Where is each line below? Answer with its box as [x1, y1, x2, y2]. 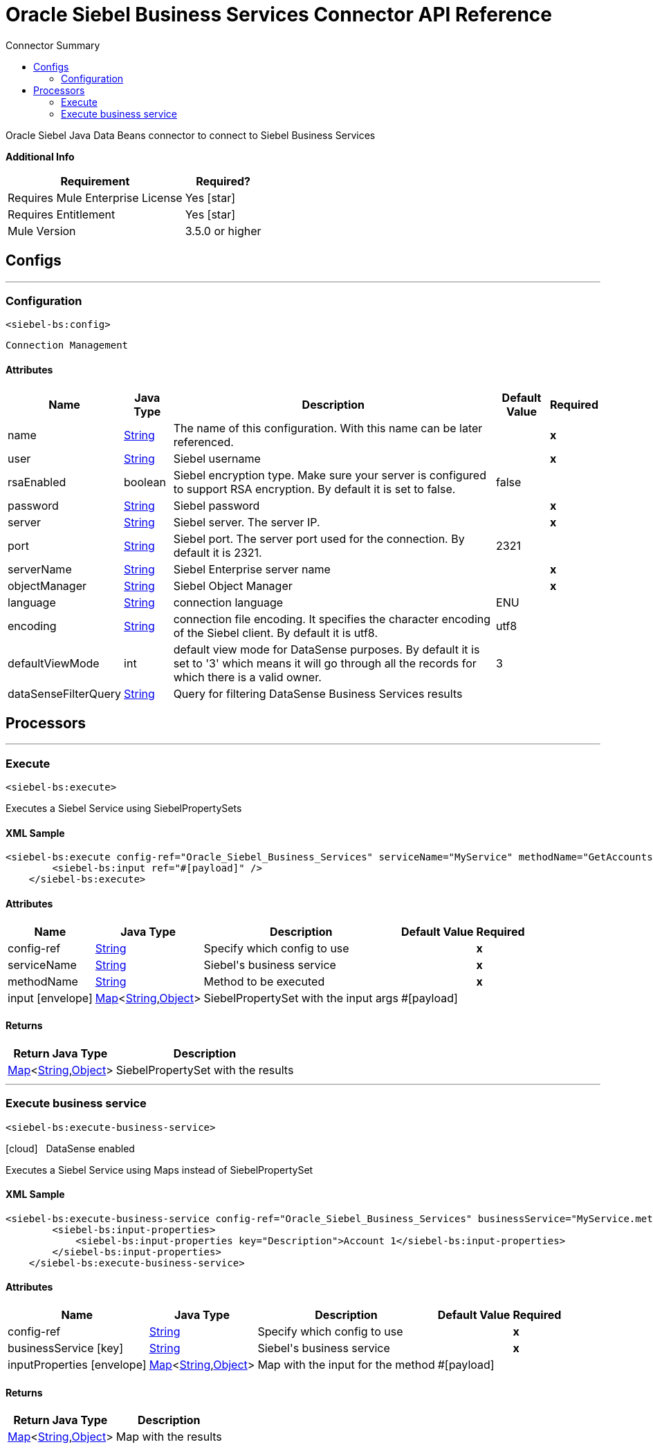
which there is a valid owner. [173, 670, 322, 684]
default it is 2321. [173, 545, 262, 560]
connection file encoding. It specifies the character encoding [173, 611, 491, 626]
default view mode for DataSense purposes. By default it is [173, 642, 480, 656]
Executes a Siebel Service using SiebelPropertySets [6, 802, 242, 815]
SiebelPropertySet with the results [116, 1062, 294, 1077]
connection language [173, 595, 284, 609]
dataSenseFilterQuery [8, 686, 122, 701]
